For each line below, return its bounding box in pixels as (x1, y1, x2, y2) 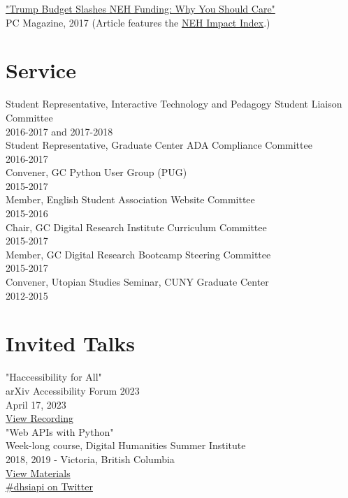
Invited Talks (6, 329, 136, 358)
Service (6, 56, 76, 85)
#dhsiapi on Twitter (6, 479, 93, 494)
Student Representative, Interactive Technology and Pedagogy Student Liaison (6, 96, 342, 111)
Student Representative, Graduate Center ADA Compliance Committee (6, 138, 312, 152)
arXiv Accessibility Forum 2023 (6, 383, 140, 397)
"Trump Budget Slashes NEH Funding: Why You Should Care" (6, 1, 275, 15)
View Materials (6, 465, 71, 480)
